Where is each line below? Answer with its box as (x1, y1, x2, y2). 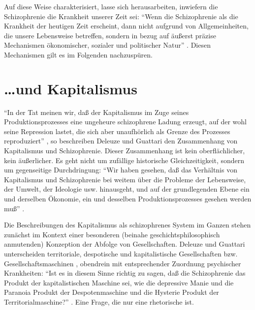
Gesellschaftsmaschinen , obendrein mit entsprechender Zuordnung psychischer (4, 258, 241, 268)
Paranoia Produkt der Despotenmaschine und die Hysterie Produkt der (4, 287, 219, 297)
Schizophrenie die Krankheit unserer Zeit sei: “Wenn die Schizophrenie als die (4, 11, 238, 21)
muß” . (4, 203, 25, 213)
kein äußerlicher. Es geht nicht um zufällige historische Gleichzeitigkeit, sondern (4, 155, 245, 165)
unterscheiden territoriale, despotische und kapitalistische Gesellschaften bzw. (4, 249, 238, 258)
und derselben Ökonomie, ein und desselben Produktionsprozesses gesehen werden (4, 194, 252, 204)
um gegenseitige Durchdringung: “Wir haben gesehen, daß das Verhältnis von (4, 165, 237, 175)
